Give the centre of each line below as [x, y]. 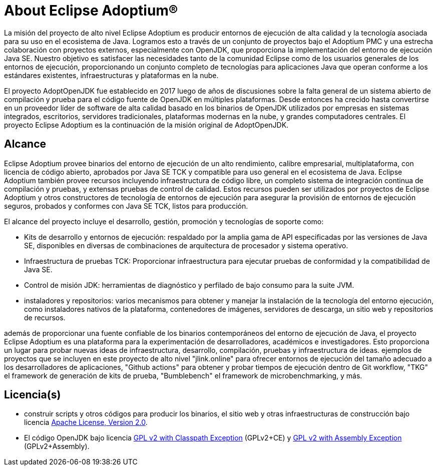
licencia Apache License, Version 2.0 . [86, 422]
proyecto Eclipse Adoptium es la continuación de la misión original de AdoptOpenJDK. [146, 125]
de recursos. [45, 317]
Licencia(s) [33, 395]
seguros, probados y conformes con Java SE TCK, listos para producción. [126, 206]
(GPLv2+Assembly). [57, 446]
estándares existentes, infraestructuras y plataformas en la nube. [111, 75]
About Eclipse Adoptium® [91, 11]
